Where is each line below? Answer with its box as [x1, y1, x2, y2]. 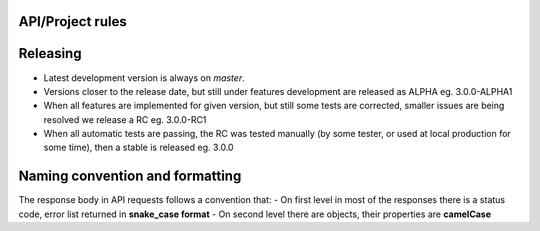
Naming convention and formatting [18, 168, 242, 185]
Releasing [18, 45, 82, 62]
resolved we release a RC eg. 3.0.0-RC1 [43, 113, 207, 125]
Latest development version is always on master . [43, 71, 245, 84]
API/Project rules [18, 13, 127, 30]
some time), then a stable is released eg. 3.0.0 [43, 141, 234, 154]
